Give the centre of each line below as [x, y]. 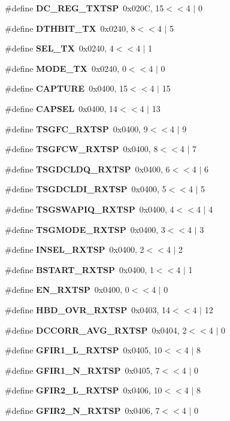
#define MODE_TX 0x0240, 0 [66, 68]
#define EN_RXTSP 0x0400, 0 [67, 290]
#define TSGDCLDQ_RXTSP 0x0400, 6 [87, 169]
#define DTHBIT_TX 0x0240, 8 [70, 28]
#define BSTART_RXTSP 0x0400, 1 [79, 269]
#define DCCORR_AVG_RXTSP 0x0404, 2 [96, 330]
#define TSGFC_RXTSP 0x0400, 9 [76, 128]
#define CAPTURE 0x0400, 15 [66, 88]
